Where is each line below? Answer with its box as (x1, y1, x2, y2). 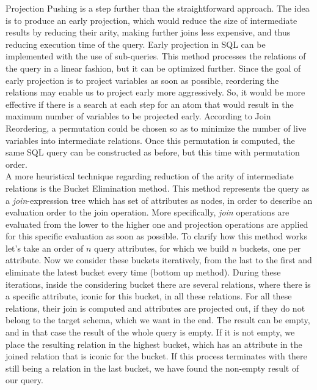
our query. (5, 373, 43, 386)
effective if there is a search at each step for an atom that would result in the (5, 97, 294, 110)
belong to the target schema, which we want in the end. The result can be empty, (5, 313, 310, 326)
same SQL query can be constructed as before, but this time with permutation (5, 146, 300, 159)
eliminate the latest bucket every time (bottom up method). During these (5, 266, 281, 279)
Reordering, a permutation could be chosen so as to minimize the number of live (5, 121, 307, 134)
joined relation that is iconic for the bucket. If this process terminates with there (5, 350, 307, 362)
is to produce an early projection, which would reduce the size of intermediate (5, 13, 297, 26)
